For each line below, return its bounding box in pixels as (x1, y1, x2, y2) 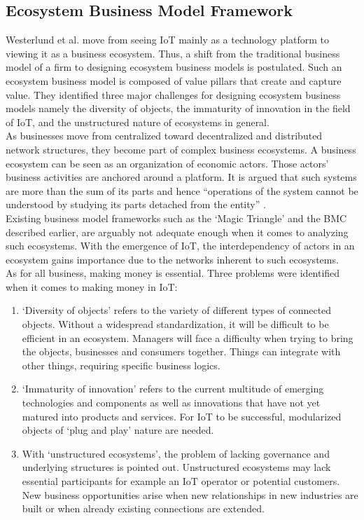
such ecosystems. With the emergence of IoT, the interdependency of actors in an (6, 238, 355, 253)
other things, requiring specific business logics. (22, 357, 220, 372)
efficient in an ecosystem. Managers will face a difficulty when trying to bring (22, 330, 353, 345)
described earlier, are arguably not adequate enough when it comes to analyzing (6, 224, 349, 239)
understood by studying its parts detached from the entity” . (6, 197, 266, 212)
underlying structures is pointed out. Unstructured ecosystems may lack (22, 460, 331, 474)
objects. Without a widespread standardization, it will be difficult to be (22, 317, 329, 331)
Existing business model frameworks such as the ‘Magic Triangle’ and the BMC (6, 210, 347, 225)
